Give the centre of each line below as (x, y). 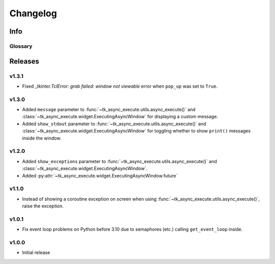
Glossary (21, 46)
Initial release (36, 253)
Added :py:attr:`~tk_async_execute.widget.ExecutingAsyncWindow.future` (100, 175)
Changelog (33, 13)
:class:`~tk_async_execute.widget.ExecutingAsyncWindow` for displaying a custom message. (120, 117)
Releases (24, 61)
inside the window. (42, 138)
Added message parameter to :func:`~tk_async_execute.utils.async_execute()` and (109, 110)
